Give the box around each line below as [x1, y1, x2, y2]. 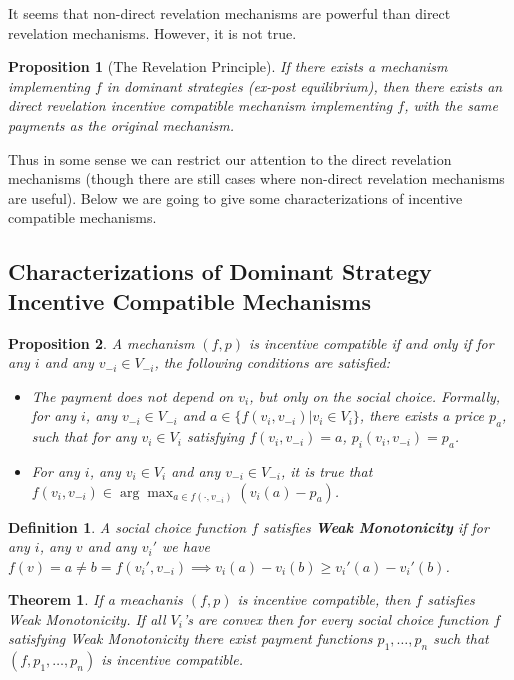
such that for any [31, 426, 137, 447]
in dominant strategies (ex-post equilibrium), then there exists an [106, 75, 503, 96]
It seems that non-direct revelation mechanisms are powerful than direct [8, 3, 451, 23]
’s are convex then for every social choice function [182, 608, 489, 629]
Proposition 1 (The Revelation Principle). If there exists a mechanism [8, 56, 448, 77]
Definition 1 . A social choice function [8, 516, 247, 537]
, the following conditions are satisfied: [154, 352, 391, 373]
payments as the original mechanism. [8, 114, 234, 135]
